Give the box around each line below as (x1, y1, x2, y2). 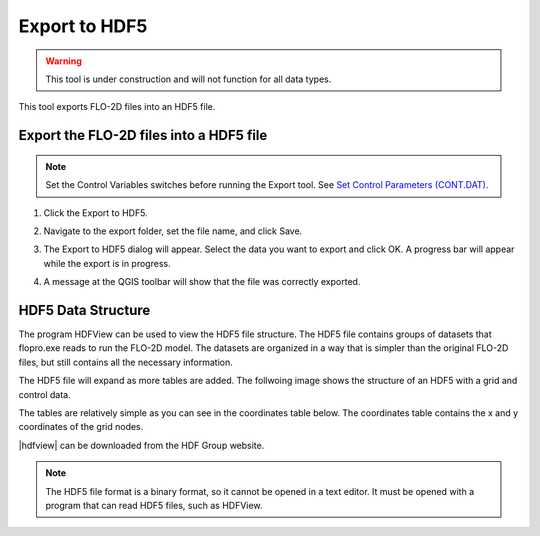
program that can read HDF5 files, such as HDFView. (45, 499, 263, 511)
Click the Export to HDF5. (43, 206, 149, 219)
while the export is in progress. (43, 257, 171, 269)
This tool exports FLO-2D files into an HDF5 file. (18, 101, 216, 113)
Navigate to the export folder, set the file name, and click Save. (43, 225, 303, 237)
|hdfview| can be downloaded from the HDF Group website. (18, 439, 265, 451)
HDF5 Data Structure (18, 301, 151, 319)
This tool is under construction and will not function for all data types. (45, 73, 332, 85)
